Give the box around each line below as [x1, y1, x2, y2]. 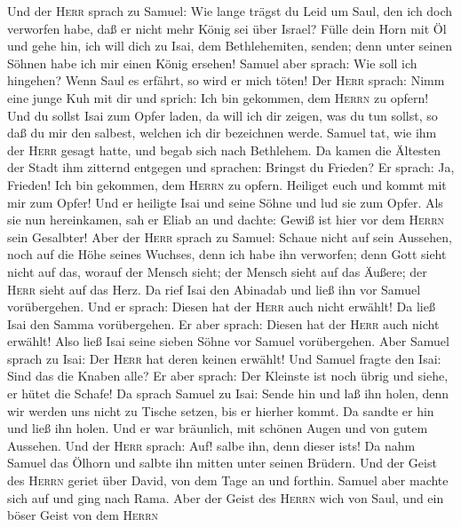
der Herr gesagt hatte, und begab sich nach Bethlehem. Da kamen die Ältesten [7, 140, 441, 159]
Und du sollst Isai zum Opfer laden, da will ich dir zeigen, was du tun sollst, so [7, 106, 438, 124]
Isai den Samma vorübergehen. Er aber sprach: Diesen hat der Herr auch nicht [7, 314, 440, 333]
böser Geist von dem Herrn [7, 506, 159, 524]
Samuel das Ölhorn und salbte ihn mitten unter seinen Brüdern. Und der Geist [7, 453, 437, 472]
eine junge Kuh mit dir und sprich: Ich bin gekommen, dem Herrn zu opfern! [7, 88, 429, 106]
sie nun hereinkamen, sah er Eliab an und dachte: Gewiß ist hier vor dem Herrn [7, 210, 445, 229]
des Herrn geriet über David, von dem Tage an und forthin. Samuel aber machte [7, 471, 449, 490]
